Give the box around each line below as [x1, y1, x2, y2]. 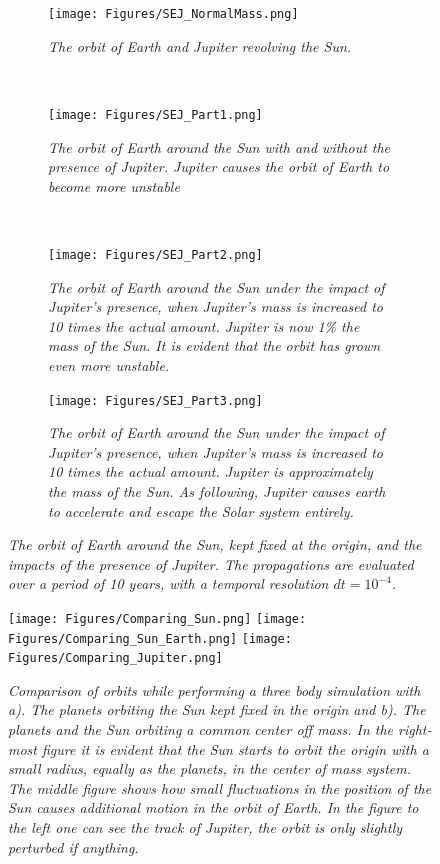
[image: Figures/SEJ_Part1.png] [48, 107, 263, 122]
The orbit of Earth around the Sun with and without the [48, 136, 391, 157]
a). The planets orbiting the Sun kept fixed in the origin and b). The [8, 699, 426, 720]
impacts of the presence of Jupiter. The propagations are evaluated [8, 553, 414, 574]
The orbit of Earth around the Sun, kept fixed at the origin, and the [8, 534, 422, 555]
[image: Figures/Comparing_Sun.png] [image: [8, 611, 307, 626]
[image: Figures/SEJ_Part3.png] [48, 393, 263, 408]
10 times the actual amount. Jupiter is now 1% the [48, 315, 360, 336]
